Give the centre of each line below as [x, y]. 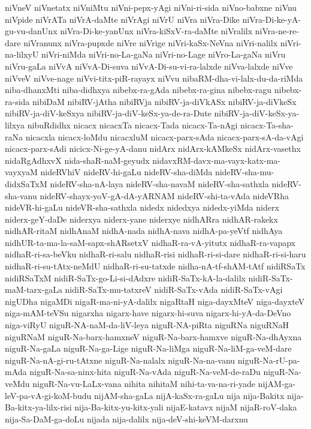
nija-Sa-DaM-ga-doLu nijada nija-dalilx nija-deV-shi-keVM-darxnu [126, 418]
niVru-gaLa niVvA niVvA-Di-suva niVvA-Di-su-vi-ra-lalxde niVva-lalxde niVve [149, 66]
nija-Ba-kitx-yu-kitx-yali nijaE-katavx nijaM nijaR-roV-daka [186, 407]
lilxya [15, 124]
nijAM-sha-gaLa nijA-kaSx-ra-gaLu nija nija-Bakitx [189, 395]
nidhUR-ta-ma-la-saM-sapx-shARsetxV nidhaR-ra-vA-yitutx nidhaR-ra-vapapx [150, 242]
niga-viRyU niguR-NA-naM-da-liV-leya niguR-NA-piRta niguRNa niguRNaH [147, 325]
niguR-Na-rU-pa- [269, 360]
